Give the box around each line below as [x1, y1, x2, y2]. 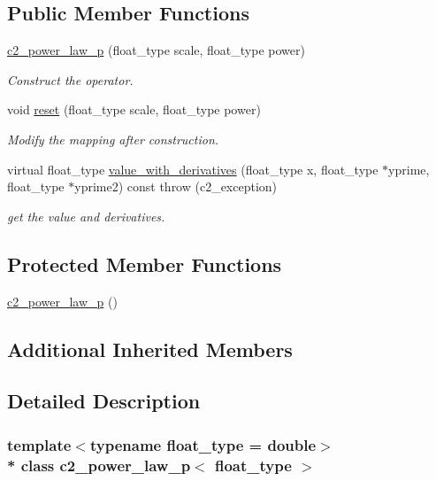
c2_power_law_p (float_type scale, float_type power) [7, 41, 305, 59]
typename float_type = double [89, 433, 317, 455]
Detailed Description [7, 387, 201, 415]
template [7, 433, 72, 455]
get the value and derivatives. [7, 206, 165, 225]
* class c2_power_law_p [7, 454, 191, 476]
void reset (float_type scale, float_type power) [7, 100, 261, 119]
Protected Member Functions [7, 250, 282, 277]
